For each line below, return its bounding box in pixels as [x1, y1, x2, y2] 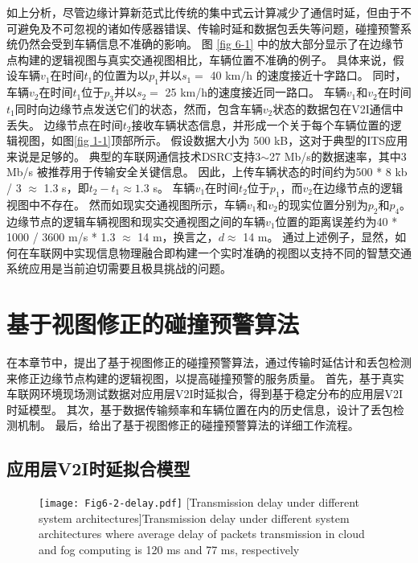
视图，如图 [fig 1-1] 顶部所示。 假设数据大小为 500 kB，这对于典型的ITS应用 [17, 132, 408, 149]
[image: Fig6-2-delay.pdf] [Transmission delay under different [39, 494, 360, 511]
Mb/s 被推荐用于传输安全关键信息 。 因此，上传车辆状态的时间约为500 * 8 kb [6, 163, 408, 180]
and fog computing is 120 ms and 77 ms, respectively [39, 541, 300, 558]
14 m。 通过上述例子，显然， [243, 228, 395, 245]
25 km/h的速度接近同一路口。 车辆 [165, 84, 346, 101]
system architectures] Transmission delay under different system [39, 509, 350, 526]
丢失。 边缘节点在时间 [6, 116, 123, 133]
